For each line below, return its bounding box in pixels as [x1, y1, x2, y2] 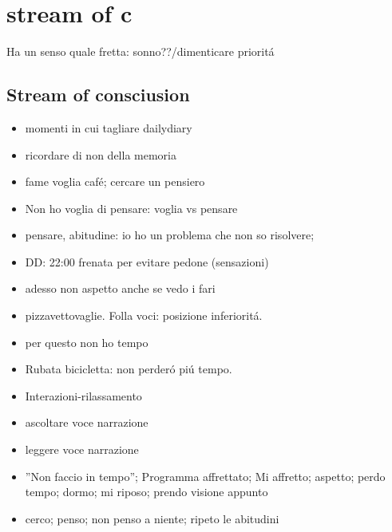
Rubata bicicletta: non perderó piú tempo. [25, 361, 232, 377]
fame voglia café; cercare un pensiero [25, 173, 205, 190]
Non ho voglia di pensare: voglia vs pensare [25, 199, 238, 216]
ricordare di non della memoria [25, 146, 176, 163]
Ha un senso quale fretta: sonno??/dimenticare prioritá [6, 43, 275, 60]
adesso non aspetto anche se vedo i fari [25, 280, 216, 297]
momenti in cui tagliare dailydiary [25, 119, 192, 136]
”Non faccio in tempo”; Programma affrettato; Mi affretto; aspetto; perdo [25, 467, 386, 484]
